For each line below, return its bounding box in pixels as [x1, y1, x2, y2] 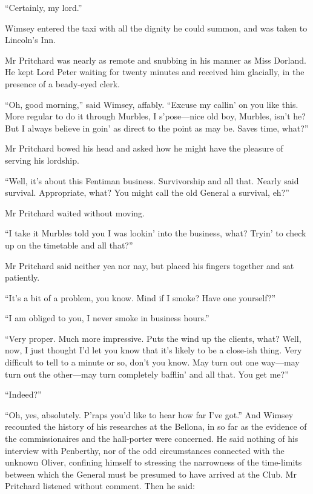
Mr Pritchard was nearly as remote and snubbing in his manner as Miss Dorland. [5, 53, 306, 66]
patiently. [5, 271, 40, 284]
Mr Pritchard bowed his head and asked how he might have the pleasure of [5, 142, 283, 155]
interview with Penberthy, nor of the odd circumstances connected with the [5, 444, 285, 456]
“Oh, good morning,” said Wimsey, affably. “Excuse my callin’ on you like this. [5, 98, 298, 110]
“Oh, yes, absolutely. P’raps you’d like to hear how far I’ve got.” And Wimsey [5, 408, 294, 421]
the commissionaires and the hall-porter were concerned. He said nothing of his [5, 432, 298, 445]
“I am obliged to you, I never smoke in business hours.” [5, 312, 209, 324]
